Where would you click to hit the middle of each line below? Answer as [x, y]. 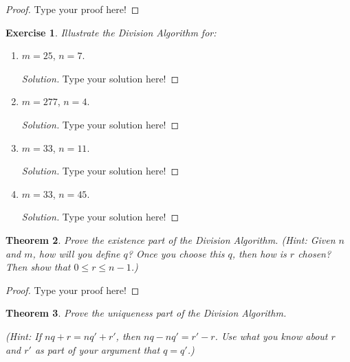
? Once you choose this [176, 253]
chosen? [315, 253]
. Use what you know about [271, 336]
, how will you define [76, 253]
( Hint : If [23, 336]
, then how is [259, 253]
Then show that [38, 267]
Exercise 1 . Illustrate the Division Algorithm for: [111, 32]
